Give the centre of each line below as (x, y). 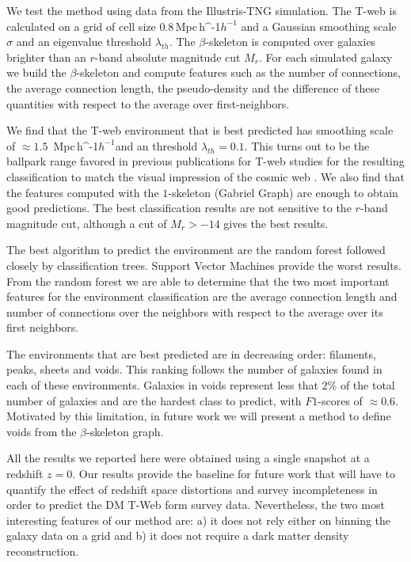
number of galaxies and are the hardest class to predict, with (154, 400)
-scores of (340, 400)
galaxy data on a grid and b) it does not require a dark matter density (178, 535)
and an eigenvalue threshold (84, 42)
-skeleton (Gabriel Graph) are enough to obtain (283, 192)
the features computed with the (83, 192)
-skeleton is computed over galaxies (291, 42)
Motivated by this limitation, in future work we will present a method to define (199, 416)
